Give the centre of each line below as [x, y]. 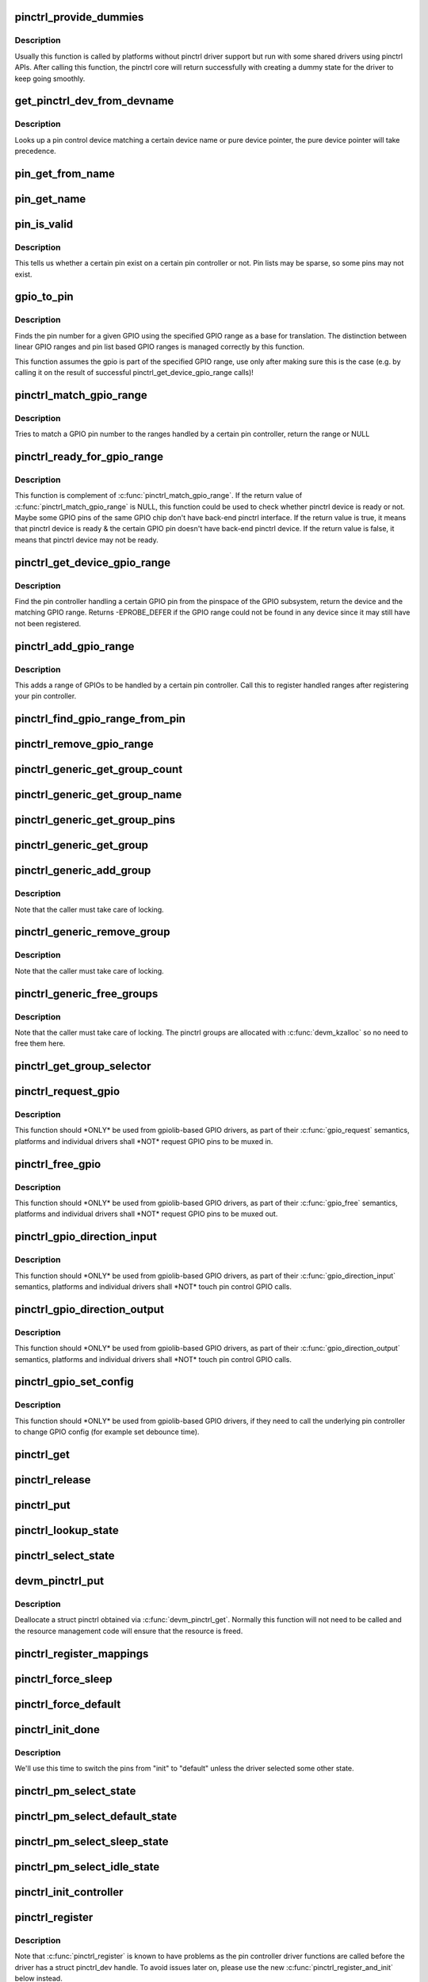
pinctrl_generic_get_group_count [99, 769]
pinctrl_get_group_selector [83, 1066]
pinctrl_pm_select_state [75, 1791]
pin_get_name [50, 199]
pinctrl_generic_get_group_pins [95, 820]
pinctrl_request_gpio [67, 1091]
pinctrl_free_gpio [58, 1164]
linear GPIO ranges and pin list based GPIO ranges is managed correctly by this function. [160, 347]
